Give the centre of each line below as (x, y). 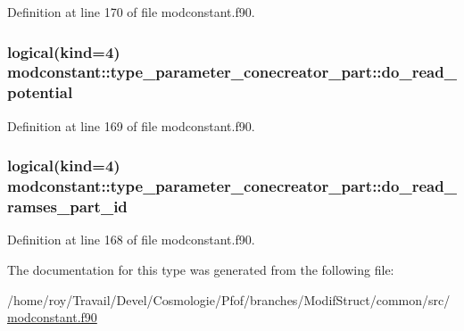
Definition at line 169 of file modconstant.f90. (131, 125)
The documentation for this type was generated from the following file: (201, 269)
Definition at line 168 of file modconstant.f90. (131, 240)
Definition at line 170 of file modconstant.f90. (131, 12)
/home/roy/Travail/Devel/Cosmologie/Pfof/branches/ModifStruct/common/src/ (229, 299)
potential (40, 92)
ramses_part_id (67, 207)
